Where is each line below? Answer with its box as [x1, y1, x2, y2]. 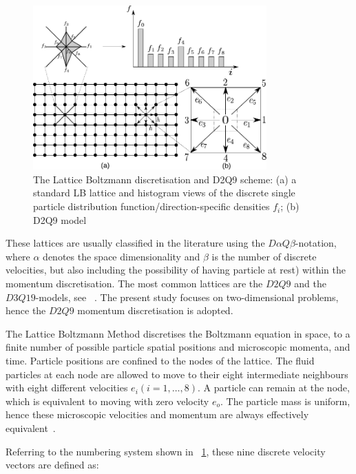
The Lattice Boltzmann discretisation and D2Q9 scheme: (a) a [33, 172, 297, 186]
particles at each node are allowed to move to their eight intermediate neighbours [6, 367, 348, 381]
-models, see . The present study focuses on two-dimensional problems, [35, 289, 339, 304]
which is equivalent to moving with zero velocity [6, 393, 209, 408]
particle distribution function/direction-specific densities [33, 199, 270, 214]
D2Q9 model [33, 212, 87, 227]
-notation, [295, 236, 337, 250]
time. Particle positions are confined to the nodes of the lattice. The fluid [6, 353, 315, 368]
